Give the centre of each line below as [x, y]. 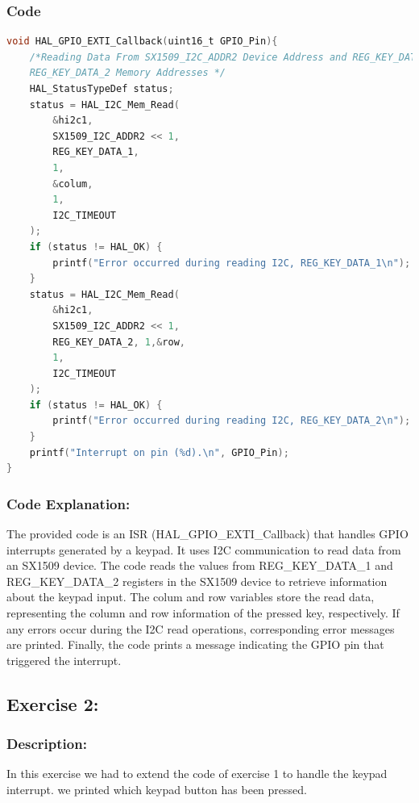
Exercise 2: [53, 703]
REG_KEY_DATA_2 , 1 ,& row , [119, 342]
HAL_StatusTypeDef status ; [102, 89]
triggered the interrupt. [64, 660]
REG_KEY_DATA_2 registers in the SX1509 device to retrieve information [197, 581]
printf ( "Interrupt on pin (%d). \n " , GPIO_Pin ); [159, 452]
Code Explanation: [68, 503]
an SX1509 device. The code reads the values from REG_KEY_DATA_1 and [200, 565]
